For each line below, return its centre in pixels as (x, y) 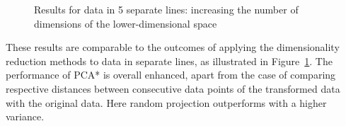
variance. (25, 116)
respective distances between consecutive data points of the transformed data (173, 88)
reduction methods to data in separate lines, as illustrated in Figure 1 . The (169, 61)
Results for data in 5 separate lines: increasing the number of (166, 9)
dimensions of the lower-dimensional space (126, 23)
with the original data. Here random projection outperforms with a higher (166, 102)
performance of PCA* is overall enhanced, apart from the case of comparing (171, 75)
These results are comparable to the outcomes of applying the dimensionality (173, 47)
